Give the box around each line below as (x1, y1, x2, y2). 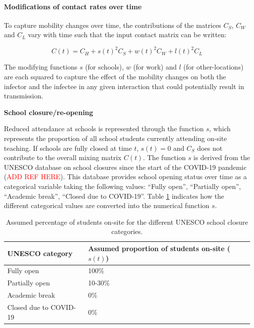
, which (209, 123, 231, 134)
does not (197, 142, 223, 153)
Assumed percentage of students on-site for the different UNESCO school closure (6, 216, 248, 227)
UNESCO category (7, 248, 73, 258)
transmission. (4, 91, 43, 101)
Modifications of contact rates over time (4, 1, 142, 11)
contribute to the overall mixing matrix (4, 152, 122, 163)
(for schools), (85, 62, 124, 72)
